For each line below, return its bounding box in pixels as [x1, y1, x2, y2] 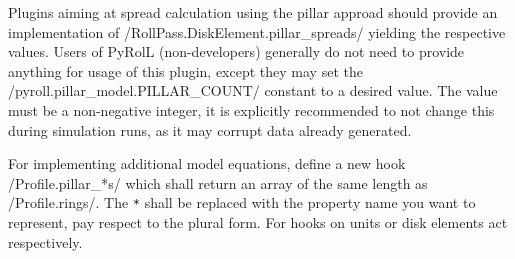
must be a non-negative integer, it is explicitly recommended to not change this [8, 99, 495, 120]
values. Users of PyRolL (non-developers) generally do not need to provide [8, 41, 465, 62]
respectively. [8, 231, 83, 252]
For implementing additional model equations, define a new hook [8, 153, 406, 174]
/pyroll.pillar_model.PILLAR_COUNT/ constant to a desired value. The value [8, 80, 498, 101]
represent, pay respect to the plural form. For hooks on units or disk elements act [8, 212, 508, 232]
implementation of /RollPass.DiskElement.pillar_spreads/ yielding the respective [8, 21, 506, 42]
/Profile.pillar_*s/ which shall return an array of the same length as [8, 172, 428, 193]
